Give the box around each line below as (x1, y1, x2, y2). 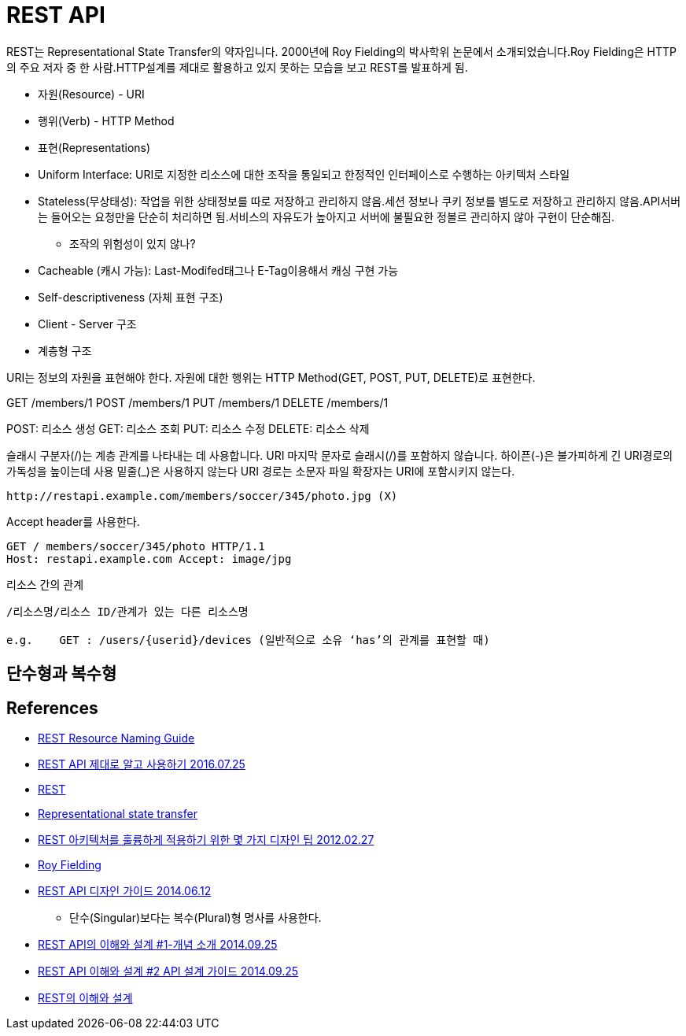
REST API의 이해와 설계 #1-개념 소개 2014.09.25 (38, 938, 278, 952)
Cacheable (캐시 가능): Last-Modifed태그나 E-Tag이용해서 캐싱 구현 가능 (38, 263, 399, 277)
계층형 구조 (38, 343, 92, 357)
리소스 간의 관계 (6, 577, 84, 591)
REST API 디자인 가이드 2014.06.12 (38, 884, 212, 898)
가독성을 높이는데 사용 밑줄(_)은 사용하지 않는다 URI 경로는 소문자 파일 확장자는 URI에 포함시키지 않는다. (6, 464, 515, 478)
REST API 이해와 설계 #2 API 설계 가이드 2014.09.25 (38, 964, 299, 979)
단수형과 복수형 (6, 664, 117, 684)
